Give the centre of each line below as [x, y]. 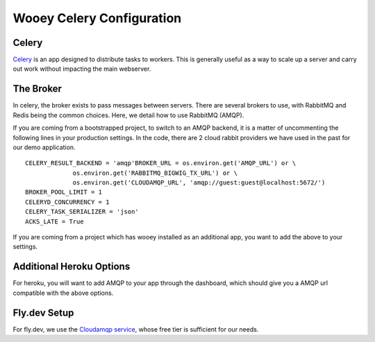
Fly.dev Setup [43, 313]
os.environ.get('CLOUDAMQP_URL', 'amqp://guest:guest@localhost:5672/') [199, 183]
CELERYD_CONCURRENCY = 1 [67, 202]
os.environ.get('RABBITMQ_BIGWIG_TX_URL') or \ [155, 173]
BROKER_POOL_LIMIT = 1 [64, 192]
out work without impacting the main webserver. [82, 69]
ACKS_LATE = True [55, 221]
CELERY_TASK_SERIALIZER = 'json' [82, 212]
